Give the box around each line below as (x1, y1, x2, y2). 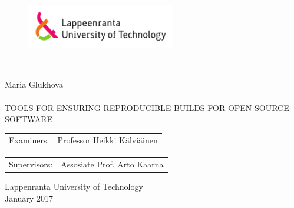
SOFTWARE (5, 113, 53, 125)
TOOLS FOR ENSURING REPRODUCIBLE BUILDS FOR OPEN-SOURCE (5, 101, 289, 113)
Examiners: (9, 134, 49, 146)
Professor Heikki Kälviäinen (57, 134, 158, 146)
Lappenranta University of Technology (5, 180, 143, 193)
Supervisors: (9, 158, 53, 170)
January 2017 (5, 192, 53, 204)
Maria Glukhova (5, 78, 63, 90)
